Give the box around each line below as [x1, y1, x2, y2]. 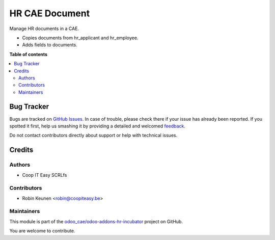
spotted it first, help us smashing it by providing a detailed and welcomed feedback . [9, 123, 186, 129]
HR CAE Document [9, 8, 90, 19]
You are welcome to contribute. [9, 228, 75, 234]
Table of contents [9, 51, 48, 57]
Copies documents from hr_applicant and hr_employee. [22, 35, 139, 41]
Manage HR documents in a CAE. [9, 25, 79, 32]
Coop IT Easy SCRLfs [22, 172, 67, 178]
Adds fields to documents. [22, 42, 77, 48]
